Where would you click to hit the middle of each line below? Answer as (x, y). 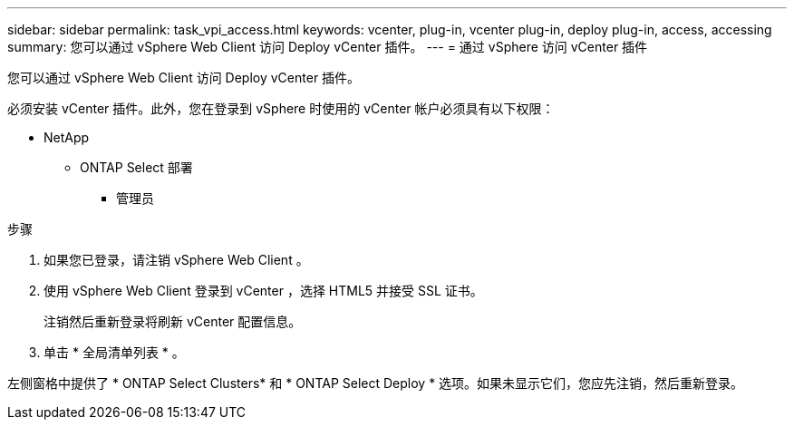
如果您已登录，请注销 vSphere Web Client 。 (176, 260)
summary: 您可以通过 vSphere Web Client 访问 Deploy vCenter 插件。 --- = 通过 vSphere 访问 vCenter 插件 (328, 47)
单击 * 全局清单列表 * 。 (114, 352)
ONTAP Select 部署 (136, 167)
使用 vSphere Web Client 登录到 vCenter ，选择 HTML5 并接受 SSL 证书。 (263, 291)
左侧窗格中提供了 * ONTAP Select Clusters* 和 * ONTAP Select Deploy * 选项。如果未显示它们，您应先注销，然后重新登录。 (376, 383)
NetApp (67, 137)
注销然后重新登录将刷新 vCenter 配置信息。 (173, 321)
